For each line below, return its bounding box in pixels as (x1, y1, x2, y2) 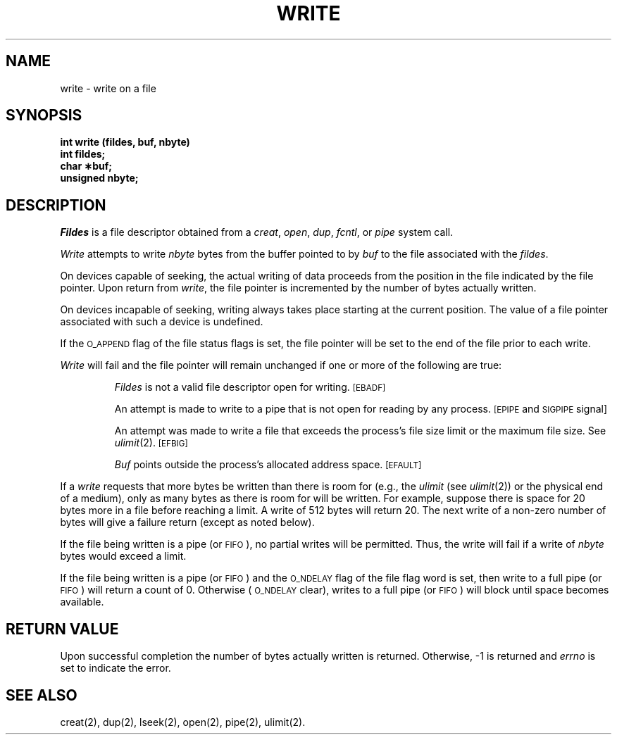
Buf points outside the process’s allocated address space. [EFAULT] (114, 458, 422, 471)
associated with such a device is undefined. (60, 315, 263, 328)
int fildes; (60, 148, 106, 161)
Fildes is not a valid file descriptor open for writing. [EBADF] (114, 381, 386, 394)
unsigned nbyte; (60, 172, 139, 184)
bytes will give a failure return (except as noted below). (60, 516, 315, 529)
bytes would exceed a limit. (60, 550, 187, 563)
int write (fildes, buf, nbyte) (60, 136, 190, 149)
